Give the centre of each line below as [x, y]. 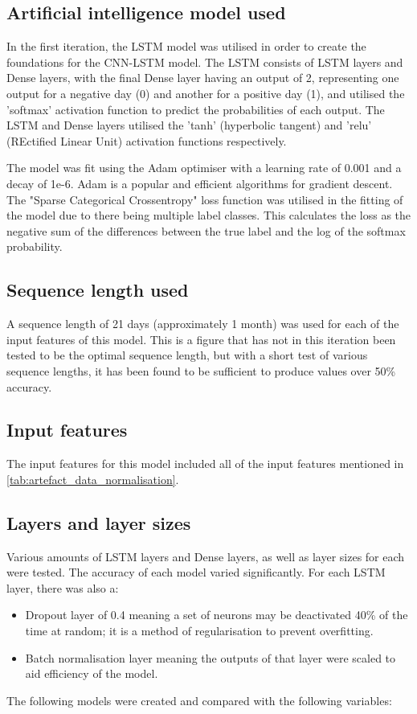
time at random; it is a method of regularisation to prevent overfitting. [199, 631]
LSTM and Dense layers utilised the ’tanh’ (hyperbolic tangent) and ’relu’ [189, 125]
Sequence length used [98, 290]
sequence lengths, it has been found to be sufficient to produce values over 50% [201, 370]
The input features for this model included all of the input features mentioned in [205, 464]
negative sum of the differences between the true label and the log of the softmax [206, 230]
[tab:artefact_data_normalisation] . [93, 479]
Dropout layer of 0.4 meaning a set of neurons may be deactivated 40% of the [217, 615]
